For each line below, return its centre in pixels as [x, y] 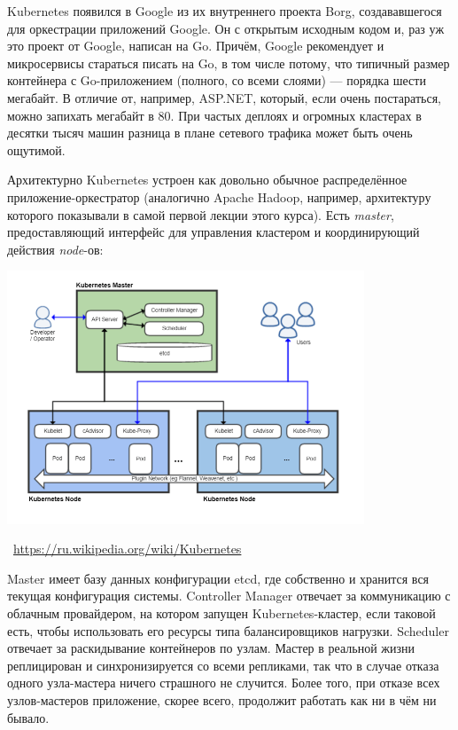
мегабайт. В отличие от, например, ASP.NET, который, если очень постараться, [224, 97]
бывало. [28, 717]
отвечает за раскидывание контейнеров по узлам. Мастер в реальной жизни [211, 648]
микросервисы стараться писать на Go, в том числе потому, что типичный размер [229, 63]
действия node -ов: [55, 249]
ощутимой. [36, 149]
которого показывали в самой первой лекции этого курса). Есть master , [201, 214]
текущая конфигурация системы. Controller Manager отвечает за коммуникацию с [229, 596]
